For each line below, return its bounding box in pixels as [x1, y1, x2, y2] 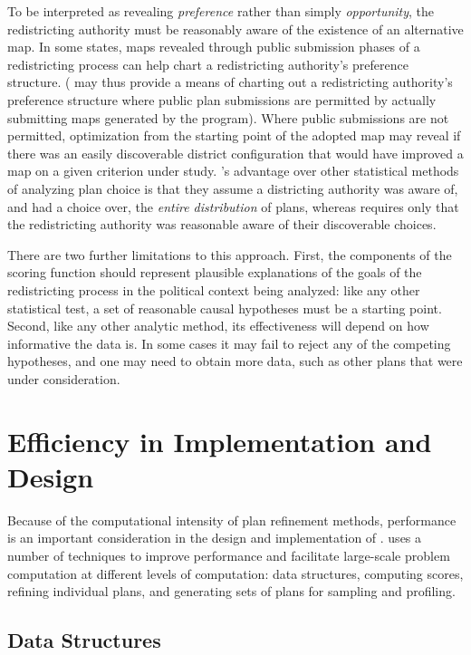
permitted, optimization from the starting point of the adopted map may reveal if [7, 126, 461, 145]
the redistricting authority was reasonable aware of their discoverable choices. [7, 215, 437, 234]
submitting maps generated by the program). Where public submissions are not [7, 108, 449, 127]
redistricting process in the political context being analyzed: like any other [7, 280, 420, 299]
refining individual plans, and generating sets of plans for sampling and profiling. [7, 582, 456, 601]
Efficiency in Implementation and [7, 422, 432, 459]
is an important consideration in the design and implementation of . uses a [7, 528, 422, 547]
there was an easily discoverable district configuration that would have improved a [7, 143, 464, 162]
